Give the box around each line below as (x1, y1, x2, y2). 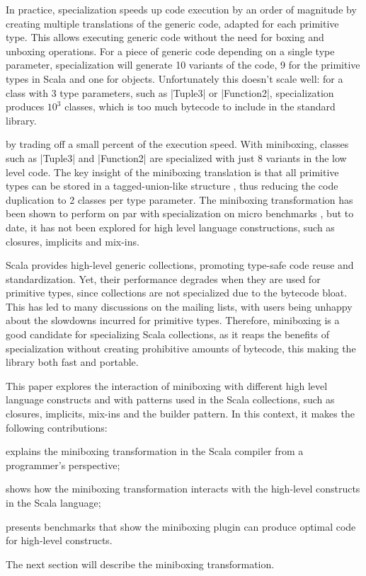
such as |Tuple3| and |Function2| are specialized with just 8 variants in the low (6, 150, 347, 165)
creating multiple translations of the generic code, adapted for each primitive (6, 16, 339, 30)
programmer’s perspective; (6, 457, 120, 472)
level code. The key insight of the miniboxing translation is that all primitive (6, 164, 339, 179)
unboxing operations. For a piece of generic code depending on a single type (6, 43, 335, 58)
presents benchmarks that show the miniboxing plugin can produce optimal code (6, 519, 356, 534)
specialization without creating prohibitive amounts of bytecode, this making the (6, 340, 356, 355)
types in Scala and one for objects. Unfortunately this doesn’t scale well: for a (6, 71, 343, 86)
